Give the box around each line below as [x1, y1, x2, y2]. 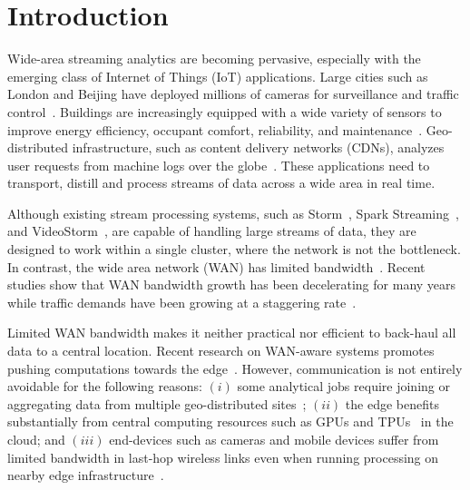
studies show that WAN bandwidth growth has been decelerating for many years [7, 275, 456, 294]
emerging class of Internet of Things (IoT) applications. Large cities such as [7, 66, 428, 85]
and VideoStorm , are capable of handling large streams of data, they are [7, 221, 416, 240]
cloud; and [7, 430, 65, 448]
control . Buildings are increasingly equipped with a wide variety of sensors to [7, 102, 442, 121]
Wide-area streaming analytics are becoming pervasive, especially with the [7, 49, 421, 68]
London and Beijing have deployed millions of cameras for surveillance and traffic [7, 84, 459, 103]
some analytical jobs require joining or [237, 377, 450, 396]
